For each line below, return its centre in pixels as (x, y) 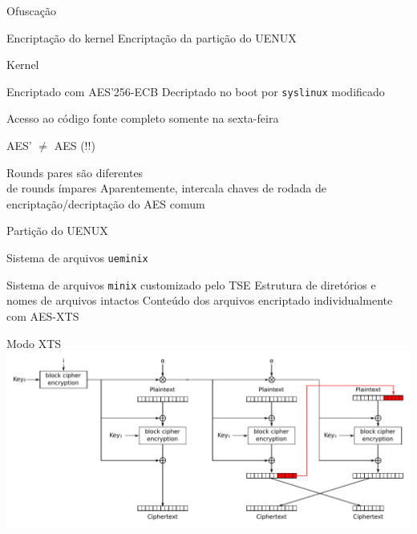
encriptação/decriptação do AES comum (106, 203)
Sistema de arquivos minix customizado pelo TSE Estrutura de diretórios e (191, 284)
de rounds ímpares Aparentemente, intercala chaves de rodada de (167, 188)
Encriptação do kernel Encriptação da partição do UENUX (152, 37)
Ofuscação (31, 10)
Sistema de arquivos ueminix (77, 257)
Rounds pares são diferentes (75, 172)
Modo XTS (34, 343)
